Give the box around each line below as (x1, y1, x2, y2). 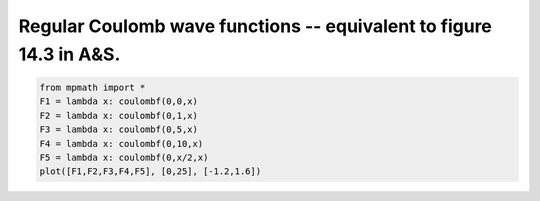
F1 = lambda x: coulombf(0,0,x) (39, 96, 199, 107)
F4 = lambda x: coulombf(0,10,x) (39, 138, 204, 149)
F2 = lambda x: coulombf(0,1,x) (39, 110, 199, 121)
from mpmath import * (39, 81, 146, 93)
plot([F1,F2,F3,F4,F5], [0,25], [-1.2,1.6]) (39, 166, 262, 177)
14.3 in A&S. (18, 43, 121, 65)
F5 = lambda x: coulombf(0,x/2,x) (39, 151, 209, 163)
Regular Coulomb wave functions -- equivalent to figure (18, 15, 492, 37)
